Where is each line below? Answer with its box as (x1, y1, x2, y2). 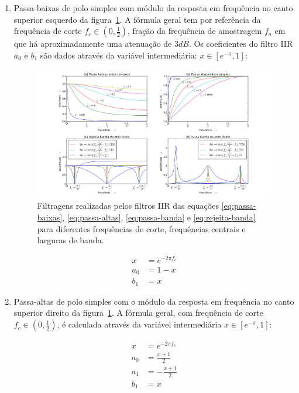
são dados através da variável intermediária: (40, 49, 197, 61)
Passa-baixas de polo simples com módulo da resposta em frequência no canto (13, 2, 293, 13)
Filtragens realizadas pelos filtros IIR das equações (37, 199, 219, 212)
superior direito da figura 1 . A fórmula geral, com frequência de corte (13, 306, 263, 319)
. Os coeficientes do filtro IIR (188, 37, 293, 50)
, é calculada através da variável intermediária (57, 318, 222, 330)
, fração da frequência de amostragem (128, 25, 262, 37)
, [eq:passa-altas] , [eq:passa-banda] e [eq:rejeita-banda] (62, 211, 256, 223)
